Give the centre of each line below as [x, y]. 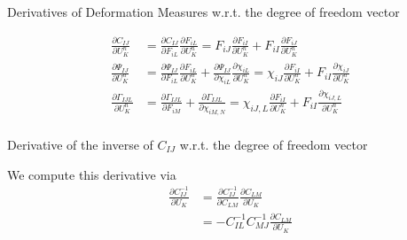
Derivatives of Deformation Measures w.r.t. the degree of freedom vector [203, 12]
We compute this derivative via [92, 174]
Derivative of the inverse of [80, 145]
